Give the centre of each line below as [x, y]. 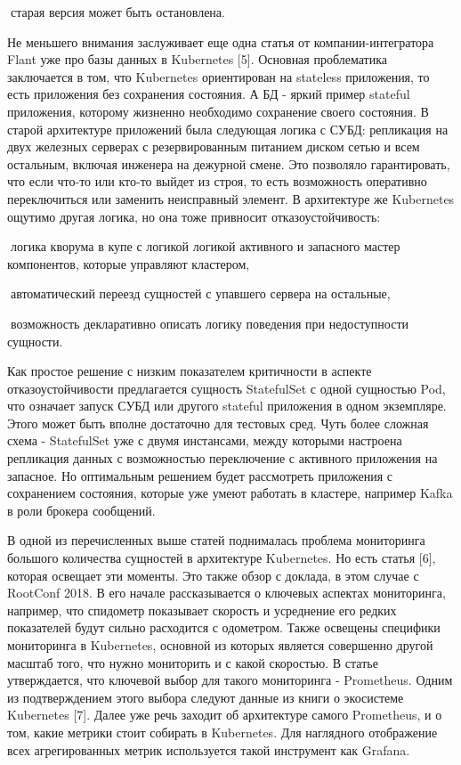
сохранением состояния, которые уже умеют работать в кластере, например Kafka [230, 493]
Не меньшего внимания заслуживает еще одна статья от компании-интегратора [221, 41]
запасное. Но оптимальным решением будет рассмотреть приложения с [200, 475]
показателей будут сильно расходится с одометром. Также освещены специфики [224, 627]
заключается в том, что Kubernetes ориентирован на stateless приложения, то [218, 76]
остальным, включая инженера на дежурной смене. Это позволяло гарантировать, [229, 163]
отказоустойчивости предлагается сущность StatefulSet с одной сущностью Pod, [226, 388]
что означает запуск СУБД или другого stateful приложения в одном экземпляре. [227, 406]
